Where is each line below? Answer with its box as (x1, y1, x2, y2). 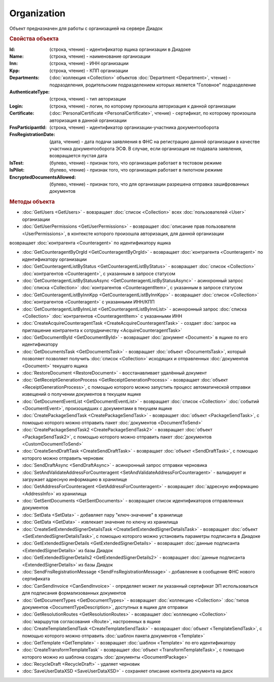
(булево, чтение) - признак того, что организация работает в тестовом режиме (49, 160, 222, 166)
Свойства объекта (9, 36, 59, 43)
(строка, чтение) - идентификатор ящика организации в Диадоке (49, 46, 191, 52)
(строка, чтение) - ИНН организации (49, 60, 129, 66)
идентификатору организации (22, 256, 87, 262)
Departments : (9, 75, 40, 81)
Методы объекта (9, 198, 55, 206)
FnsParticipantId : (9, 124, 47, 130)
